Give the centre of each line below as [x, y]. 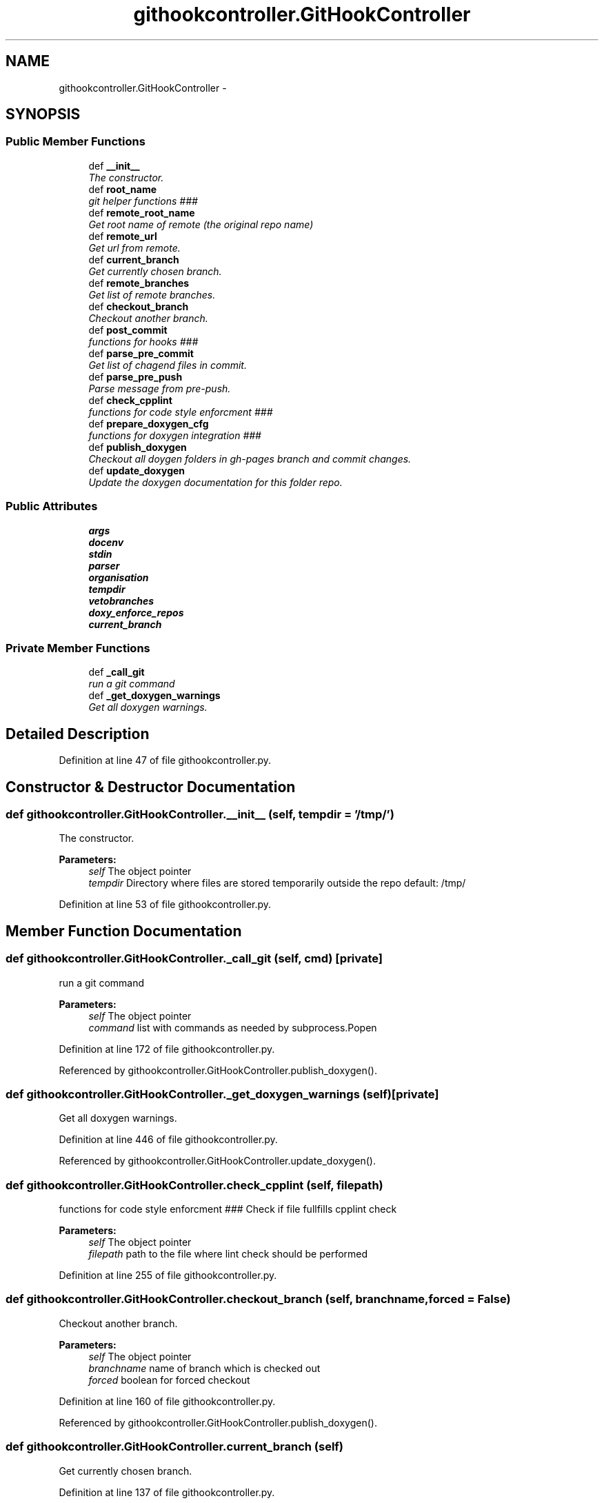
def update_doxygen [137, 470]
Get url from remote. [134, 248]
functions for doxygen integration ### [175, 435]
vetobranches [121, 601]
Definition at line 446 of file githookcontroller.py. [168, 1140]
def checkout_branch [139, 306]
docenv [106, 542]
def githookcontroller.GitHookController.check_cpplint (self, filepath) [194, 1185]
